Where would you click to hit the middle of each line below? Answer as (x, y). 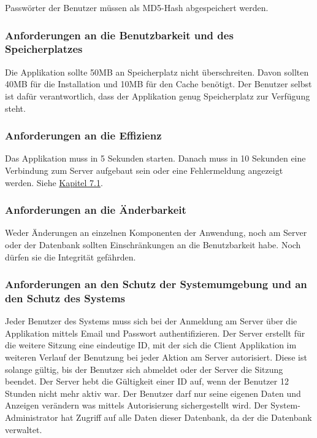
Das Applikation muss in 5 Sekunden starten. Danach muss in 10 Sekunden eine (155, 158)
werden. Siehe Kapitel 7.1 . (54, 182)
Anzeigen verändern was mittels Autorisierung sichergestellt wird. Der (136, 405)
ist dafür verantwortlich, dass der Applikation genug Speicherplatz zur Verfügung (158, 96)
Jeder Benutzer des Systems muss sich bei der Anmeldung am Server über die (151, 321)
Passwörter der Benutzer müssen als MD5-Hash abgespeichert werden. (137, 7)
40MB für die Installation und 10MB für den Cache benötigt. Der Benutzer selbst (158, 84)
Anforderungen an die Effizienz (83, 135)
